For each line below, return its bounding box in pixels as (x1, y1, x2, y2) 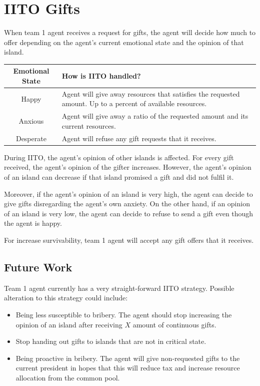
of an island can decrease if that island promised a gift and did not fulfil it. (4, 172, 234, 182)
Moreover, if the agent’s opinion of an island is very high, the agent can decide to (4, 188, 253, 199)
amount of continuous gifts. (132, 319, 216, 329)
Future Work (4, 259, 72, 274)
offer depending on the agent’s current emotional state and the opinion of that (4, 37, 244, 47)
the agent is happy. (4, 218, 62, 228)
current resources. (61, 120, 116, 131)
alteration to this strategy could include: (4, 292, 128, 303)
